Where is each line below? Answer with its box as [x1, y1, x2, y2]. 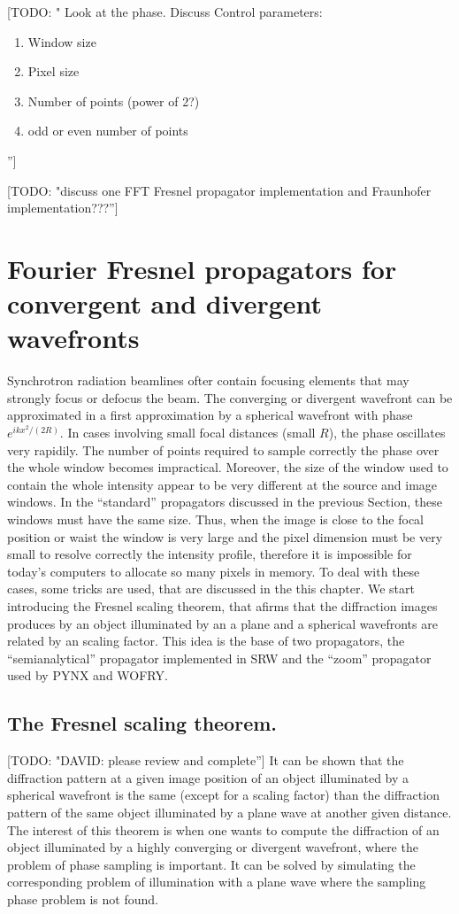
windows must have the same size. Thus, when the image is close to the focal [7, 510, 424, 528]
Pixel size [27, 62, 80, 81]
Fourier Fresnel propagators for [7, 250, 397, 286]
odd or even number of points [27, 121, 188, 140]
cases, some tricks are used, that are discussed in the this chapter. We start [7, 579, 415, 598]
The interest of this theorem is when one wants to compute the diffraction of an [7, 820, 440, 839]
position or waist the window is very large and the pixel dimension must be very [7, 527, 443, 546]
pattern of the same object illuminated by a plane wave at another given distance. [7, 802, 452, 821]
